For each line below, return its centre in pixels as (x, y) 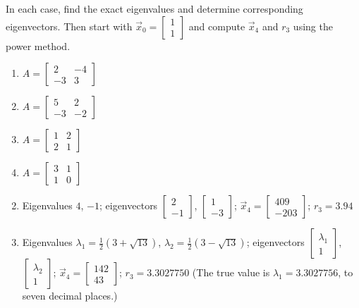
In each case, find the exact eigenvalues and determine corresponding (154, 8)
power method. (38, 45)
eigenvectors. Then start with (69, 26)
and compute (217, 26)
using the (313, 26)
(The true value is (231, 272)
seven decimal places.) (70, 296)
